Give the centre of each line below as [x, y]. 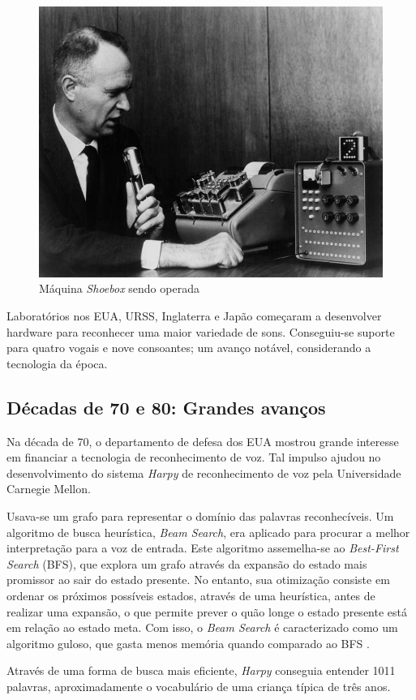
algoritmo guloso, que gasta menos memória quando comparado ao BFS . [188, 643]
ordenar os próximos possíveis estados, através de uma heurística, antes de [191, 595]
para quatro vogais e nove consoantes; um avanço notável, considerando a [189, 348]
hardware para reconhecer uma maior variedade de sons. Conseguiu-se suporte [201, 331]
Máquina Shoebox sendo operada [119, 288]
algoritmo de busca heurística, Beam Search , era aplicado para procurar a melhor [208, 532]
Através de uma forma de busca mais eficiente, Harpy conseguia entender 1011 [201, 670]
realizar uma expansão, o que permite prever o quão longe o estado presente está [207, 611]
